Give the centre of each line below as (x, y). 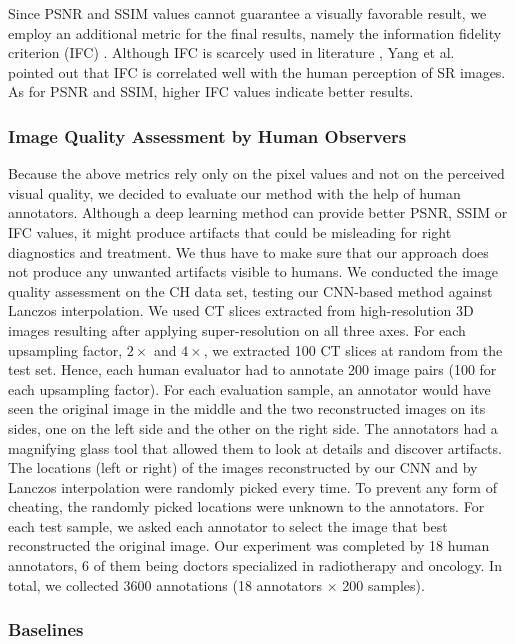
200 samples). (383, 584)
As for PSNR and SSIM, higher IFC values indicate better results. (211, 91)
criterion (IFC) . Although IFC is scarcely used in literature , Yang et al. (231, 52)
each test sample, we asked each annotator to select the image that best (228, 525)
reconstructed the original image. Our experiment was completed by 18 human (249, 545)
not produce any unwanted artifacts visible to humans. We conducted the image (253, 271)
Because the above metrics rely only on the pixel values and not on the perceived (256, 173)
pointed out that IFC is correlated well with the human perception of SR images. (257, 71)
